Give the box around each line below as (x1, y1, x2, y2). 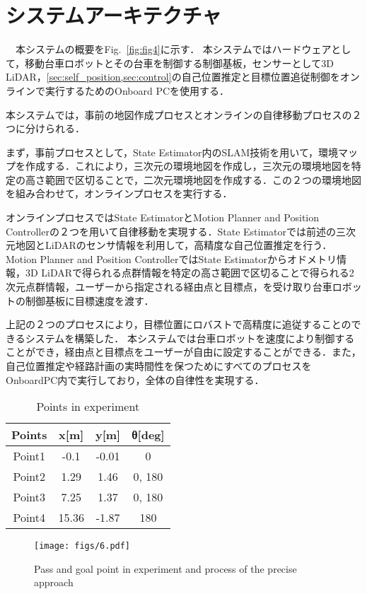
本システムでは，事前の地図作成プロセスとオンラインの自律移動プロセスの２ (6, 107, 362, 122)
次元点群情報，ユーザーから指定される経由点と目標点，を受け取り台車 (6, 279, 332, 294)
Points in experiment (36, 398, 140, 415)
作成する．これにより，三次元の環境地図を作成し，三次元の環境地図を (25, 158, 351, 173)
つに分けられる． (6, 121, 85, 136)
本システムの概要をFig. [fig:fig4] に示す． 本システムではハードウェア (15, 42, 332, 57)
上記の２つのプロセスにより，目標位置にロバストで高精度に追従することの (6, 317, 351, 332)
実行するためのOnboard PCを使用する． (45, 83, 230, 98)
